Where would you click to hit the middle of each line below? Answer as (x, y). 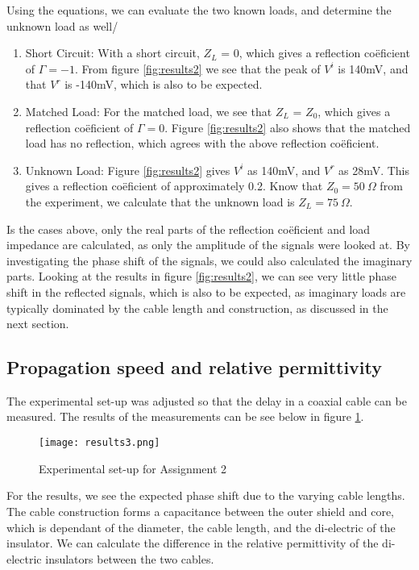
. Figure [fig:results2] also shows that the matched (288, 127)
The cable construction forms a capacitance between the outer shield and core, (201, 511)
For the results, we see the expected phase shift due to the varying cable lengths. (206, 495)
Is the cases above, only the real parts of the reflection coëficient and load (189, 229)
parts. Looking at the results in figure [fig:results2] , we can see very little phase (201, 276)
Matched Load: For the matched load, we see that (149, 111)
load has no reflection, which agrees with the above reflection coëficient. (202, 143)
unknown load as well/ (62, 25)
